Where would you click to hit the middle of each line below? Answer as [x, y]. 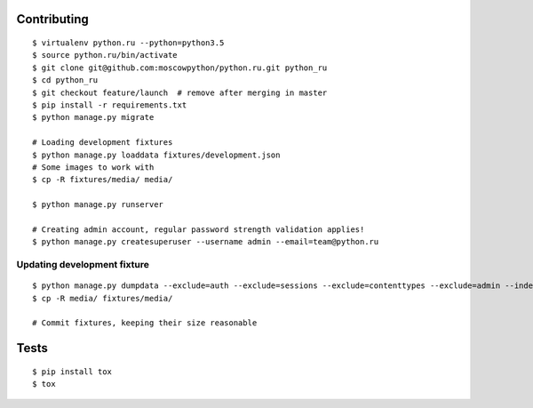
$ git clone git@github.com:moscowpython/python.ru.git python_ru [180, 68]
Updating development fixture [83, 265]
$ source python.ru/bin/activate [105, 55]
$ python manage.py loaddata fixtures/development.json [156, 155]
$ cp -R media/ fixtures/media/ [103, 298]
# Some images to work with [93, 167]
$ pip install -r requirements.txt [110, 105]
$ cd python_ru [65, 80]
